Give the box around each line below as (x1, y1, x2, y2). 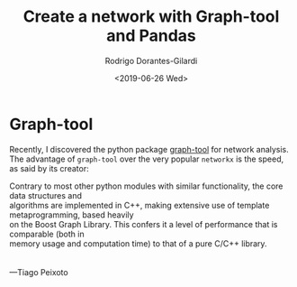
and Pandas (106, 25, 196, 46)
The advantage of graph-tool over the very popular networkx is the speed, (9, 153, 284, 164)
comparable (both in (9, 228, 85, 239)
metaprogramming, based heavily (9, 209, 134, 220)
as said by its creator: (9, 162, 89, 173)
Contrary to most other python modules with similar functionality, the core (9, 181, 283, 191)
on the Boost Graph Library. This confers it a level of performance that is (9, 218, 278, 229)
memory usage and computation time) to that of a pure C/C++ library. (9, 237, 267, 249)
